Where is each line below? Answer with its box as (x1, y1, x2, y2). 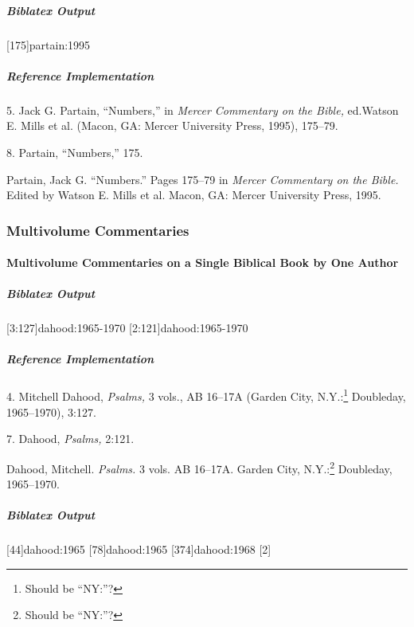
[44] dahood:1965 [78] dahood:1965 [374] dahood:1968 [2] (6, 541, 271, 558)
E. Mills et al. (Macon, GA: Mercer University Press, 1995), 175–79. (6, 117, 338, 134)
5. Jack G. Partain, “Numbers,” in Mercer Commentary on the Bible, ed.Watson (6, 101, 399, 118)
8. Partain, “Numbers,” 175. (6, 143, 143, 160)
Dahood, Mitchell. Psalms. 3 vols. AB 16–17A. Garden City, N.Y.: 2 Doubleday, (6, 457, 393, 476)
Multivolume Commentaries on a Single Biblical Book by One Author (6, 254, 399, 271)
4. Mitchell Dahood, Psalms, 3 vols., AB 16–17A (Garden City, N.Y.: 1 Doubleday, (6, 386, 406, 405)
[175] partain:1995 (6, 36, 91, 53)
